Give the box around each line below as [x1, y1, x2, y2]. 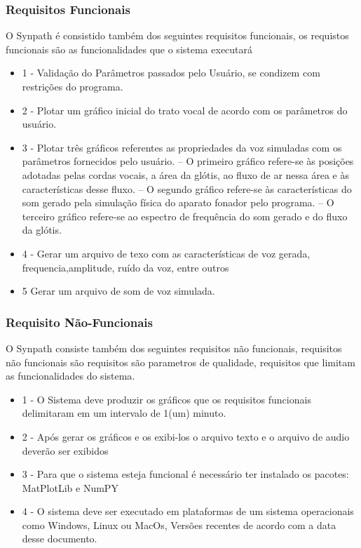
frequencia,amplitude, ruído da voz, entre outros [22, 260, 229, 274]
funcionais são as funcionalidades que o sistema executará [6, 41, 253, 56]
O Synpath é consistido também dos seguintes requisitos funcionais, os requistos [6, 28, 349, 43]
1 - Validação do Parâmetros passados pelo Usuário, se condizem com [22, 65, 320, 80]
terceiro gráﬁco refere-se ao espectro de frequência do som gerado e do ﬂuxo [22, 208, 348, 223]
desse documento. [22, 531, 97, 546]
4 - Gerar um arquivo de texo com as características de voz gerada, [22, 246, 311, 260]
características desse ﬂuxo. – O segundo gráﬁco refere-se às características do [22, 181, 352, 196]
